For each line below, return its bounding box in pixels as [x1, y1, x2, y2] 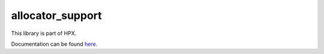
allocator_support [11, 9, 102, 22]
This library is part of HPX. [11, 30, 77, 37]
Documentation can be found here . [11, 40, 98, 47]
